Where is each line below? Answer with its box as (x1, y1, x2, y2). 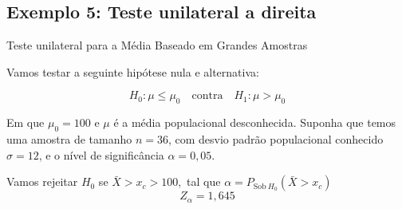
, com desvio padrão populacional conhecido (167, 130, 384, 147)
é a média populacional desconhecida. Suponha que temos (113, 114, 396, 131)
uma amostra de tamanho (6, 130, 132, 147)
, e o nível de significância (38, 146, 164, 163)
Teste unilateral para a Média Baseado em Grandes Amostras (6, 37, 308, 53)
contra (191, 90, 223, 102)
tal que (187, 173, 221, 190)
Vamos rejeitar (6, 173, 78, 190)
